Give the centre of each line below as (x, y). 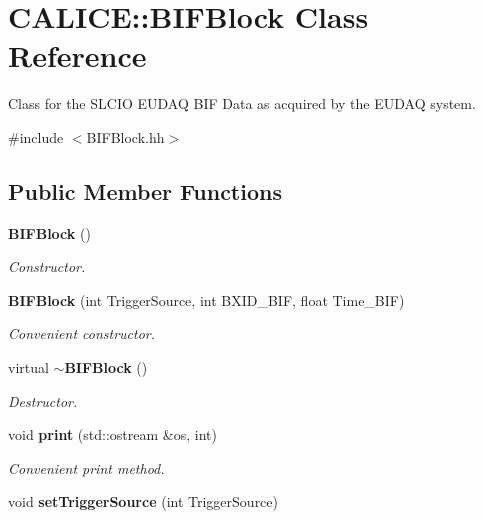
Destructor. (43, 400)
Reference (77, 55)
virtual (28, 367)
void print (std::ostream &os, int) (112, 434)
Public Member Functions (145, 190)
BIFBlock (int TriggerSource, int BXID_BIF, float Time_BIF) (206, 299)
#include (36, 136)
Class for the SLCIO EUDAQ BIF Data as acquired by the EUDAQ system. (242, 103)
